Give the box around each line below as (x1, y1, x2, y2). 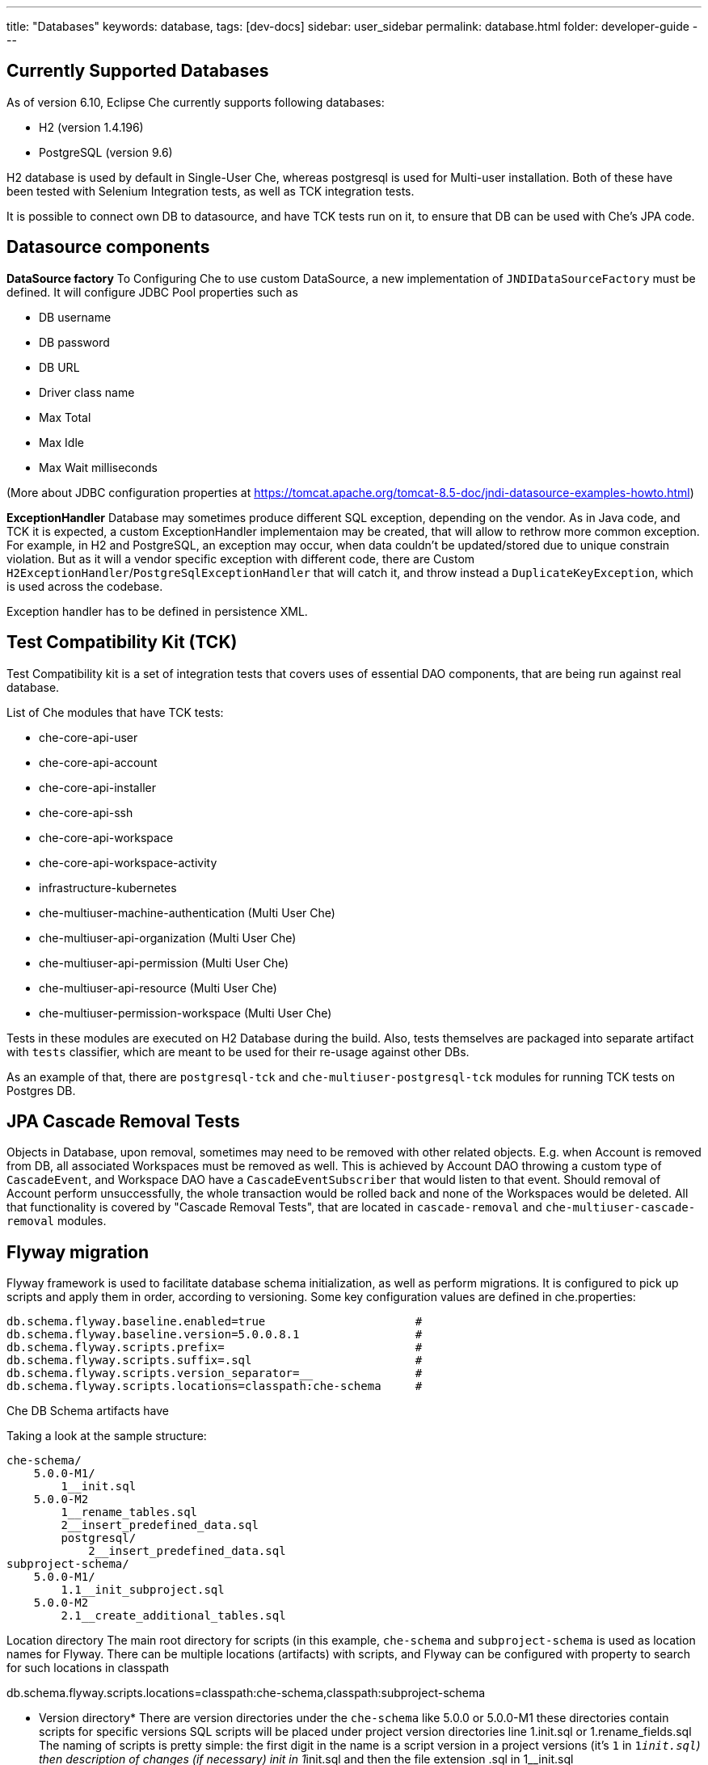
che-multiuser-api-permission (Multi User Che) (39, 955, 289, 970)
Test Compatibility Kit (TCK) (6, 632, 238, 653)
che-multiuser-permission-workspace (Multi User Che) (39, 1005, 332, 1020)
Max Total (39, 410, 91, 424)
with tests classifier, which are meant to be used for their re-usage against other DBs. (6, 1044, 470, 1059)
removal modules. (6, 1214, 107, 1228)
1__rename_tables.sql (61, 1506, 198, 1519)
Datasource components (6, 237, 210, 258)
